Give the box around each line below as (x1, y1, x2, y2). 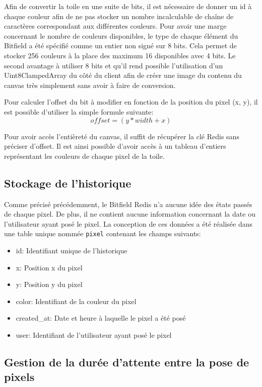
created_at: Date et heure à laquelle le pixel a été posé (16, 313, 186, 323)
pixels (4, 369, 35, 384)
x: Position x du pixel (16, 262, 83, 272)
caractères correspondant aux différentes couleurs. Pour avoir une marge (4, 21, 227, 31)
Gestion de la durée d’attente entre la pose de (4, 354, 249, 369)
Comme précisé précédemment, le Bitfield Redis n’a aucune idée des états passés (4, 199, 252, 209)
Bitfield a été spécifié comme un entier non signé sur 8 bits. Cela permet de (4, 40, 237, 51)
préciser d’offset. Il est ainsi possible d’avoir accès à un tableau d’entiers (4, 141, 226, 151)
